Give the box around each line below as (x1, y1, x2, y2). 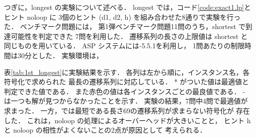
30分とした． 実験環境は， (17, 50, 103, 60)
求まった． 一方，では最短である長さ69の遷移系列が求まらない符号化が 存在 (4, 105, 250, 115)
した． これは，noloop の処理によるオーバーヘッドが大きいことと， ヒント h (4, 115, 251, 125)
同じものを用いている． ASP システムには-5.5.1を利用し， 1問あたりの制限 (4, 40, 245, 51)
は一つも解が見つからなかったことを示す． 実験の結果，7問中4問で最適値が (4, 96, 248, 106)
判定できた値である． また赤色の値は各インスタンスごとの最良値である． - (4, 86, 246, 96)
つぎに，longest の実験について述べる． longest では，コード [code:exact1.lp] (4, 2, 244, 12)
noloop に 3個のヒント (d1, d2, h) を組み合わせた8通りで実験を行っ (27, 11, 241, 22)
